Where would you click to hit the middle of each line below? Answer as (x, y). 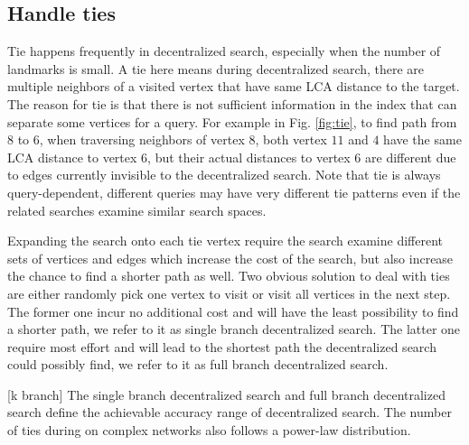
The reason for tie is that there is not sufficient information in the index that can (232, 103)
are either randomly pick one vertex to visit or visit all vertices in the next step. (229, 293)
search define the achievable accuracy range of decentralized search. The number (230, 412)
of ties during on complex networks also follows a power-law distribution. (209, 430)
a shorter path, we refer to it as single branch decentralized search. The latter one (234, 329)
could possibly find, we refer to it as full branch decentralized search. (198, 364)
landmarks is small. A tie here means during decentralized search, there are (216, 68)
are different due (411, 157)
